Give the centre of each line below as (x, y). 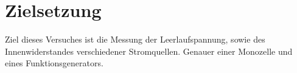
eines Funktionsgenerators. (54, 63)
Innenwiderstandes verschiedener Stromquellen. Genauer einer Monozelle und (149, 51)
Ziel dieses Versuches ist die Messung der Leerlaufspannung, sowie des (135, 39)
